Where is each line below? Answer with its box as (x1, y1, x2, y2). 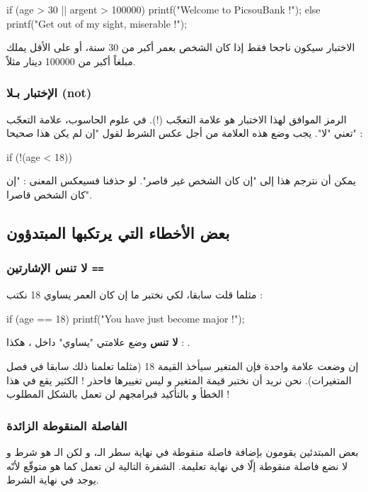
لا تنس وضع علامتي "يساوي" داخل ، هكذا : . (6, 335, 190, 350)
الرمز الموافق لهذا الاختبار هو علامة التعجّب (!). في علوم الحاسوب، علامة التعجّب (6, 111, 347, 126)
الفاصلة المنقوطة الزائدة (6, 416, 127, 434)
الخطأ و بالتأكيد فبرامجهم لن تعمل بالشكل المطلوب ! (6, 386, 230, 401)
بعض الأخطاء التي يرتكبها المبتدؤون (6, 221, 230, 243)
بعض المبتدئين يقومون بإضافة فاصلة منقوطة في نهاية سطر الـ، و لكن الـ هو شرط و (6, 444, 359, 459)
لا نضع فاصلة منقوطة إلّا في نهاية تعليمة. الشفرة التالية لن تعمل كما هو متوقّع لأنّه (6, 458, 348, 473)
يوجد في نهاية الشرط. (6, 472, 99, 487)
